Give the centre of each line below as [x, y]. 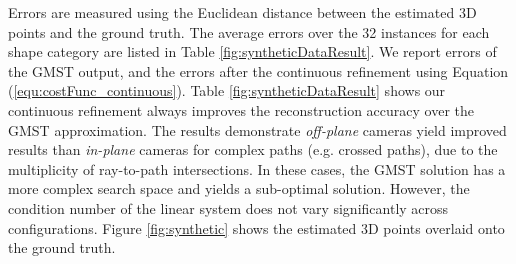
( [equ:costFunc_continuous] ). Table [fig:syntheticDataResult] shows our [227, 90]
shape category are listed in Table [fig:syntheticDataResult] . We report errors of [252, 51]
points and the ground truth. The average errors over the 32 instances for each [249, 31]
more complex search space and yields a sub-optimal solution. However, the [239, 188]
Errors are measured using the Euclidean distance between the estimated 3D [242, 12]
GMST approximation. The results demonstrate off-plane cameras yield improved [257, 129]
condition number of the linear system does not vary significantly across [228, 207]
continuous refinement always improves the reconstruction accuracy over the [241, 109]
